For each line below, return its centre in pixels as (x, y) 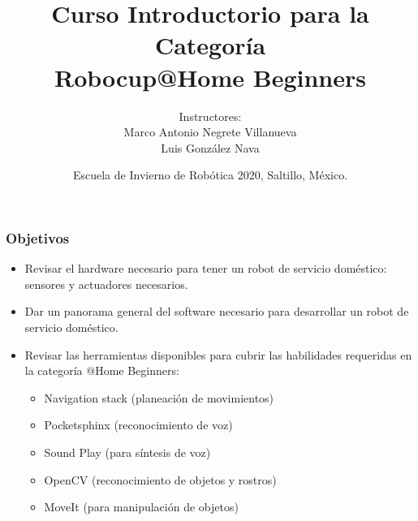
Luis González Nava (210, 147)
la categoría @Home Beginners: (102, 370)
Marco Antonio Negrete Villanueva (210, 132)
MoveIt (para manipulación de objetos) (141, 507)
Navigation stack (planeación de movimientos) (159, 397)
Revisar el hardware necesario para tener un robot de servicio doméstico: (206, 268)
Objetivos (38, 237)
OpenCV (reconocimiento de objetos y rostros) (160, 479)
